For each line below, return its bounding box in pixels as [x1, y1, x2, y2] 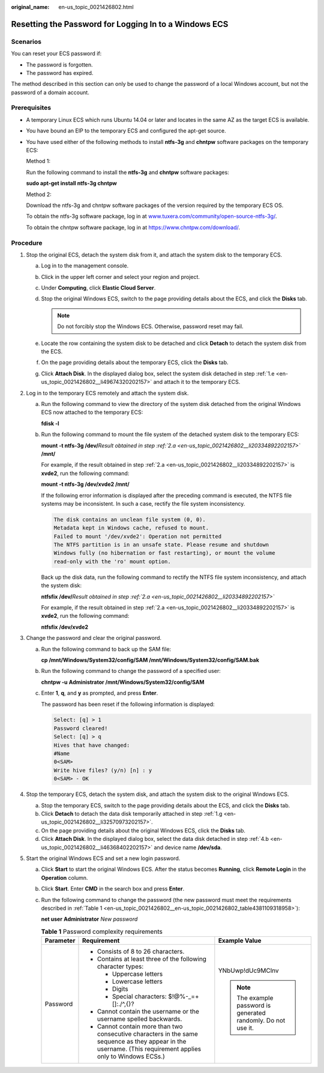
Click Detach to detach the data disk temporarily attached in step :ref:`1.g [41, 810, 223, 817]
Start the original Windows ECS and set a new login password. [26, 855, 181, 862]
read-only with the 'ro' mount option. [53, 558, 171, 565]
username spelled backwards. [97, 1015, 182, 1023]
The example [236, 994, 274, 1002]
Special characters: [112, 993, 167, 1001]
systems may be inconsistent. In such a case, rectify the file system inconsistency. [41, 500, 245, 507]
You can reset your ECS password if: [11, 50, 102, 57]
